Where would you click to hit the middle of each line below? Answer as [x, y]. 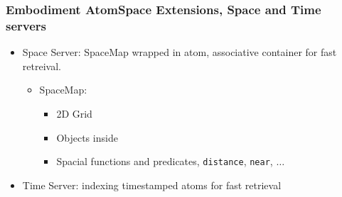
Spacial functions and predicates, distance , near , [165, 161]
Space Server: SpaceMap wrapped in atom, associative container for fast [180, 52]
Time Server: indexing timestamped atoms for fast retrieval [152, 185]
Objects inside [87, 137]
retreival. [42, 66]
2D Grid [74, 113]
